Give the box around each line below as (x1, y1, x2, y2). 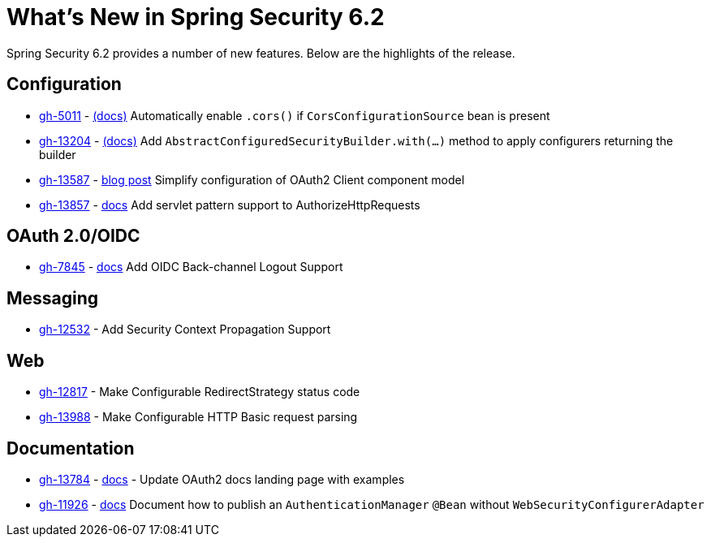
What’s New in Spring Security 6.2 (6, 3, 385, 31)
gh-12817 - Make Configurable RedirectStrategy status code (39, 385, 360, 399)
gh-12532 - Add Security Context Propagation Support (39, 322, 331, 337)
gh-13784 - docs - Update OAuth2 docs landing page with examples (39, 472, 405, 486)
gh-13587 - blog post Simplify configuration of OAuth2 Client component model (39, 172, 465, 187)
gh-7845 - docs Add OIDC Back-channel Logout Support (39, 260, 343, 274)
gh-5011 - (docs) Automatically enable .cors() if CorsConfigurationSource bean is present (39, 108, 550, 123)
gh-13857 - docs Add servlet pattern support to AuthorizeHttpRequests (39, 197, 420, 212)
